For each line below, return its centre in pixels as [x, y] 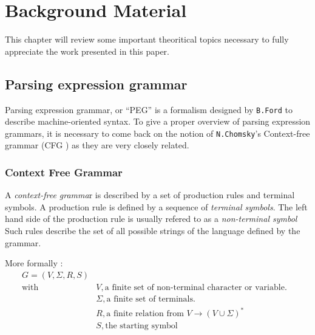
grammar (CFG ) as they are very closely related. [97, 145]
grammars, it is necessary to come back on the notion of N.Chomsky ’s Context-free [157, 133]
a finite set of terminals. [151, 299]
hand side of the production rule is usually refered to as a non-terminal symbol [151, 219]
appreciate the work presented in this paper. [87, 51]
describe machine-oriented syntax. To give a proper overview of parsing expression [158, 121]
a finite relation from [145, 314]
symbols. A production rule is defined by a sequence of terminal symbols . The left [156, 206]
